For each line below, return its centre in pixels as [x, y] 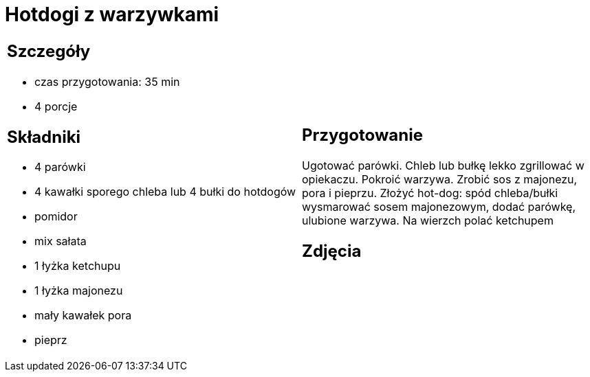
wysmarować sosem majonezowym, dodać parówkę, [439, 206]
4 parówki [60, 167]
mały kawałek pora [83, 316]
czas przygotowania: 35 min [107, 81]
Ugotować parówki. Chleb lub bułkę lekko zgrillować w [443, 165]
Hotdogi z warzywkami [112, 14]
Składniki [44, 137]
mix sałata [61, 241]
